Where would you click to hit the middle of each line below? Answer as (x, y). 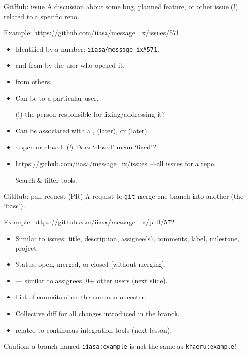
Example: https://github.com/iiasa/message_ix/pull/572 (89, 222)
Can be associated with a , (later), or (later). (82, 130)
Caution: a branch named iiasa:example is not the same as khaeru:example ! (120, 346)
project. (27, 248)
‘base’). (15, 205)
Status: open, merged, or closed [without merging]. (91, 264)
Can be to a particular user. (57, 98)
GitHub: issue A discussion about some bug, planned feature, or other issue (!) (121, 6)
